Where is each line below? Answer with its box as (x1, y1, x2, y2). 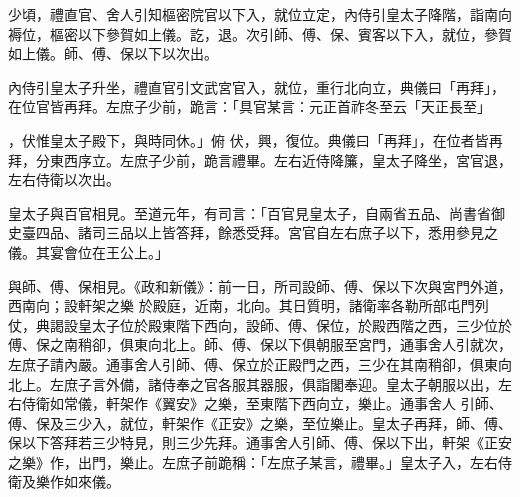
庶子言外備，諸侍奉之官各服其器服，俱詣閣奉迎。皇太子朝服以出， (63, 373, 498, 394)
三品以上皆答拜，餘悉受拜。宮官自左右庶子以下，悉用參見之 (105, 222, 498, 243)
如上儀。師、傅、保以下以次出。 (8, 43, 218, 64)
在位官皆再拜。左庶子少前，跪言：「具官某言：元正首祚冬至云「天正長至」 (8, 96, 491, 117)
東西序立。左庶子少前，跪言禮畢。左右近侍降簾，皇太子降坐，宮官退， (49, 149, 512, 170)
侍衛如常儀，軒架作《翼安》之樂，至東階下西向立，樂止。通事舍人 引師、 (21, 393, 503, 414)
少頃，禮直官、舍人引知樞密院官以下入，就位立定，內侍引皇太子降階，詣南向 (8, 4, 512, 24)
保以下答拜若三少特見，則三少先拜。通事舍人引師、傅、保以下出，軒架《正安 (8, 432, 512, 453)
